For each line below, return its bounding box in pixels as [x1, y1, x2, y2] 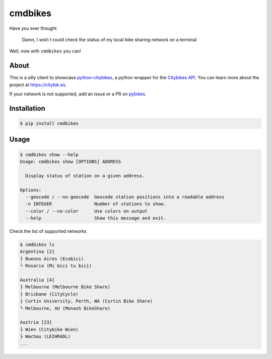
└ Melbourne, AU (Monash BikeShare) [20, 305, 111, 311]
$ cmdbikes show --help [20, 151, 79, 158]
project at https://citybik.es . [9, 81, 67, 88]
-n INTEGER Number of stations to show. [25, 201, 166, 207]
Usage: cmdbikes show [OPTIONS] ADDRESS [20, 159, 121, 164]
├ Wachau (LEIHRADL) [20, 334, 71, 339]
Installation [9, 104, 45, 113]
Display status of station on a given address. [25, 173, 145, 179]
